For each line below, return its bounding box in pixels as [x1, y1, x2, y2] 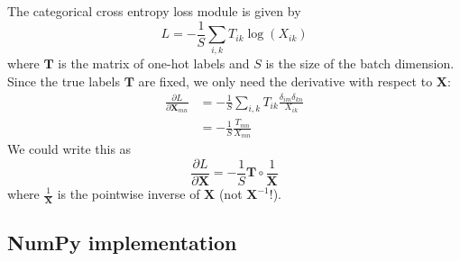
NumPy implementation [7, 229, 237, 256]
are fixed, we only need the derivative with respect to [138, 71, 433, 90]
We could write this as [7, 139, 132, 158]
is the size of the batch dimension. [265, 54, 455, 73]
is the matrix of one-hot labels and [58, 54, 250, 73]
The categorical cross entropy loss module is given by [7, 2, 301, 20]
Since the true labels [7, 71, 120, 90]
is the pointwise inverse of [57, 184, 200, 202]
